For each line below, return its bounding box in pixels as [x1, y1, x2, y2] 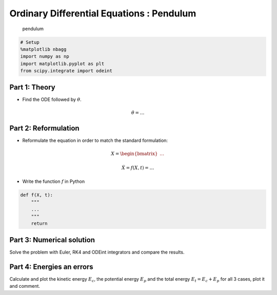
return [31, 221, 48, 226]
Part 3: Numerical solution [9, 236, 95, 244]
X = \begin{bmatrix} [111, 151, 158, 157]
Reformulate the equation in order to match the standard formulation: [22, 137, 168, 143]
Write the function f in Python [22, 178, 85, 184]
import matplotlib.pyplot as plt [20, 60, 105, 67]
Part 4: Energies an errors [9, 262, 93, 271]
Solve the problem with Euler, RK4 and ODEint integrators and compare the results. [9, 249, 185, 255]
